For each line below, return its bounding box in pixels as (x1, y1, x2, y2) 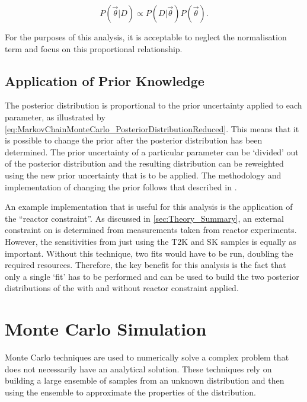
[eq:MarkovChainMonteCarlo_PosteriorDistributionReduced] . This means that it (5, 122, 299, 135)
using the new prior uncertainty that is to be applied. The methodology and (5, 168, 282, 181)
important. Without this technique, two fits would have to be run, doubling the (5, 247, 293, 259)
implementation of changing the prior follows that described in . (5, 180, 237, 193)
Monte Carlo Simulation (5, 317, 207, 341)
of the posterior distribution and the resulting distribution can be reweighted (5, 157, 284, 170)
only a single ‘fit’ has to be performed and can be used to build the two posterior (5, 270, 299, 282)
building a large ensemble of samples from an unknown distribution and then (5, 374, 284, 387)
